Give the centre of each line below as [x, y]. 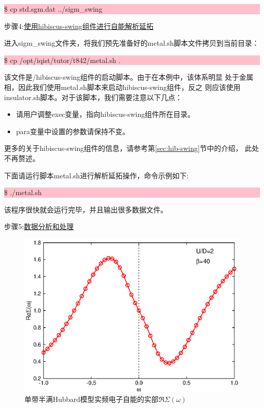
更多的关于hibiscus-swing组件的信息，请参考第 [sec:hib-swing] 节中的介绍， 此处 [132, 148]
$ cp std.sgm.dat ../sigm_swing [53, 9]
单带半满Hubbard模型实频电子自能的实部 [92, 399]
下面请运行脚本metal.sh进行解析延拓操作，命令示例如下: [96, 175]
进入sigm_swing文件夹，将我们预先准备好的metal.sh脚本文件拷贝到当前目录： [132, 43]
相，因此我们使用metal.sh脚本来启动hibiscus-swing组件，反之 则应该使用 [122, 87]
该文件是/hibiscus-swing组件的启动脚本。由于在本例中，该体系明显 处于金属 [129, 77]
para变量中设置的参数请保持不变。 [73, 131]
